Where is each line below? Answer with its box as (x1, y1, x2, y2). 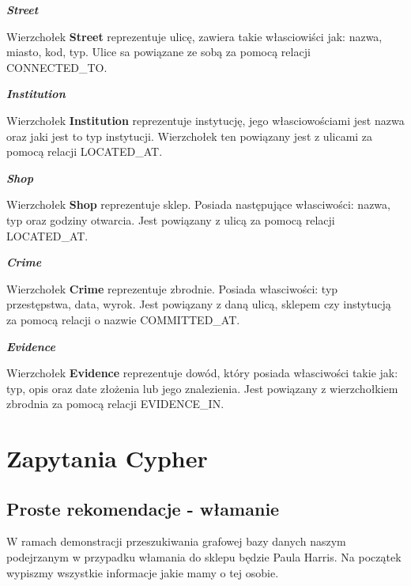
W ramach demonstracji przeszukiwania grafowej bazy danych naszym (6, 533, 346, 550)
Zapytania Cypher (6, 442, 208, 474)
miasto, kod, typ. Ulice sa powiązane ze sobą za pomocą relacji (6, 43, 311, 60)
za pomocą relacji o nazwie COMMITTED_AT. (6, 311, 240, 327)
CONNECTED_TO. (6, 59, 107, 75)
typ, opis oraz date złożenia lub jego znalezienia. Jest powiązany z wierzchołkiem (6, 380, 398, 396)
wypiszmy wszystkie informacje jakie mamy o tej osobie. (6, 564, 279, 580)
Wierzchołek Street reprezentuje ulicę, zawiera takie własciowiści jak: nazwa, (6, 28, 383, 44)
